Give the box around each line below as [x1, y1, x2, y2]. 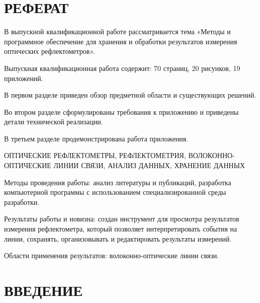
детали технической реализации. [4, 116, 103, 127]
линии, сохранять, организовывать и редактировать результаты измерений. [4, 233, 232, 244]
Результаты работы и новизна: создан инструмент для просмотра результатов [4, 213, 239, 224]
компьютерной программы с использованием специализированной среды [4, 187, 226, 197]
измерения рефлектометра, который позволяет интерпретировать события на [4, 223, 237, 234]
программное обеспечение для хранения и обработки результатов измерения [4, 36, 237, 46]
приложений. [4, 72, 43, 83]
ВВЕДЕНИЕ [4, 280, 83, 300]
